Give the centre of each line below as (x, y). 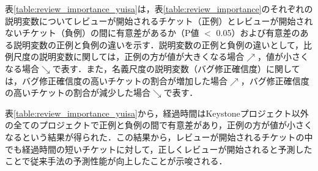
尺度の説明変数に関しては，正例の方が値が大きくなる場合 (129, 56)
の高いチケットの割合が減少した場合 (78, 93)
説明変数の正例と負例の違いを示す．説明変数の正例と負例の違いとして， (158, 44)
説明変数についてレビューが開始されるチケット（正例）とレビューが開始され (159, 20)
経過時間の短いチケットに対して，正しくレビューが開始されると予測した (167, 149)
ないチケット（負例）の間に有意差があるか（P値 (102, 33)
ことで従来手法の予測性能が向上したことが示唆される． (116, 161)
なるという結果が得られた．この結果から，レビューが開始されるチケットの (155, 136)
